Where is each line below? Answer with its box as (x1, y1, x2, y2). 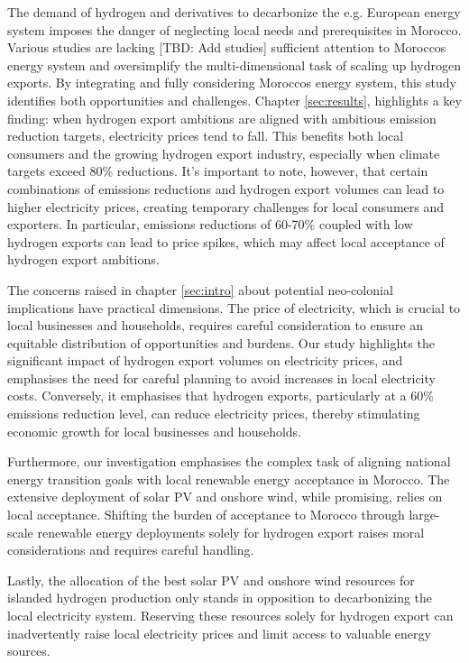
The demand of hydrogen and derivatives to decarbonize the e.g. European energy (7, 3, 461, 21)
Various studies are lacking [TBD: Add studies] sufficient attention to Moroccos (7, 38, 446, 57)
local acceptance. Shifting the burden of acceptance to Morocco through (7, 505, 405, 524)
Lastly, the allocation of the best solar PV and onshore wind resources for (7, 570, 415, 589)
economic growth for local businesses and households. (7, 421, 302, 440)
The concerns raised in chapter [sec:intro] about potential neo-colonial (7, 280, 393, 299)
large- (409, 505, 440, 524)
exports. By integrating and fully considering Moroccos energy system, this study (7, 73, 456, 92)
